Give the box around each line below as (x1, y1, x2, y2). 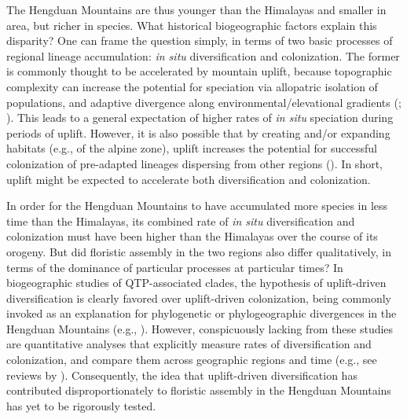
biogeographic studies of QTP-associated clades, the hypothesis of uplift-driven (6, 274, 387, 291)
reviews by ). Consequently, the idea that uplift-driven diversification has (6, 366, 357, 383)
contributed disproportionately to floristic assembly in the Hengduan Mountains (6, 382, 391, 399)
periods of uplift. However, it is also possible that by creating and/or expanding (6, 124, 390, 141)
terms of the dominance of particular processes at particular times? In (6, 259, 343, 275)
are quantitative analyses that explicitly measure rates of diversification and (6, 336, 372, 352)
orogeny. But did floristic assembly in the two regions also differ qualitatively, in (6, 243, 391, 259)
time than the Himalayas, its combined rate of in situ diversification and (6, 212, 355, 229)
